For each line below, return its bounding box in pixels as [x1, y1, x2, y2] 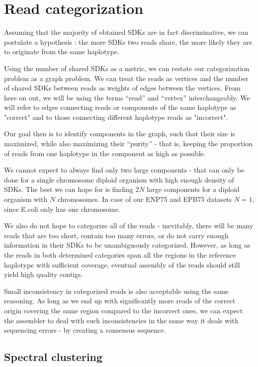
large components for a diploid [147, 184, 240, 194]
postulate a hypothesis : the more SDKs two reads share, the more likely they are [4, 36, 252, 47]
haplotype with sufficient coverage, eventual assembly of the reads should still [4, 259, 240, 270]
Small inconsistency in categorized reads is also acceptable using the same [4, 285, 229, 296]
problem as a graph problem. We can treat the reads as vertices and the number [4, 73, 249, 83]
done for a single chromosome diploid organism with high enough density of [4, 174, 234, 184]
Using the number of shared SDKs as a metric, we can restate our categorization [4, 63, 250, 73]
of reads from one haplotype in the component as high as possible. [4, 148, 206, 158]
